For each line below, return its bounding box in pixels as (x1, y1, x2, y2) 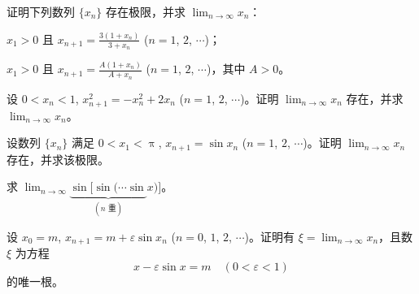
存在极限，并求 (106, 3, 186, 19)
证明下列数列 (7, 3, 75, 19)
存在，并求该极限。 (7, 150, 109, 167)
